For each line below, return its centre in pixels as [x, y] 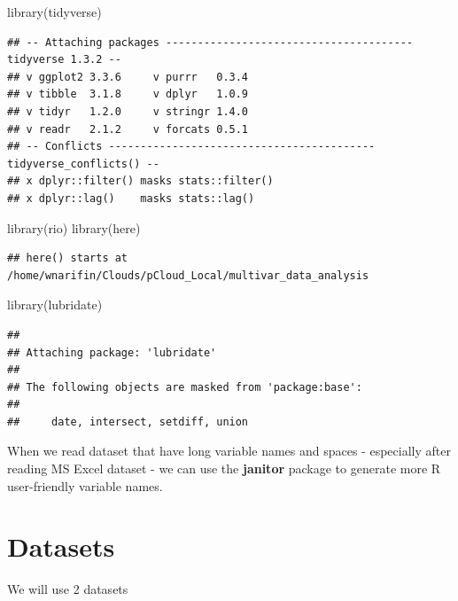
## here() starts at [68, 258]
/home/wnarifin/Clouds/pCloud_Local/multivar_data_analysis [188, 275]
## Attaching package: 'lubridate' [112, 352]
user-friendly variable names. [85, 485]
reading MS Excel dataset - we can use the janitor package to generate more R [224, 468]
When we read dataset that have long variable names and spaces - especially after [229, 451]
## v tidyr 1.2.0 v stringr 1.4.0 [128, 111]
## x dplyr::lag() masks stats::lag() [131, 198]
